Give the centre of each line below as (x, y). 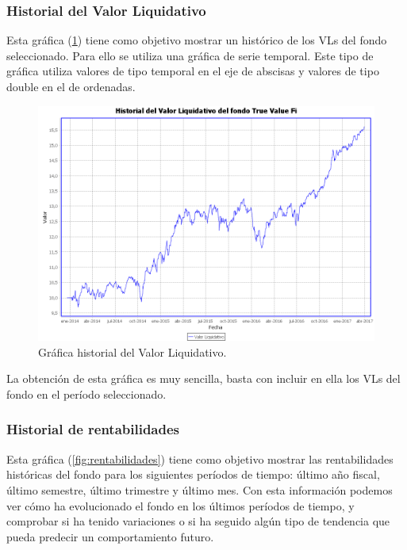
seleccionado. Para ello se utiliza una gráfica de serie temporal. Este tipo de (190, 55)
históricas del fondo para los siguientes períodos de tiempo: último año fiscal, (193, 474)
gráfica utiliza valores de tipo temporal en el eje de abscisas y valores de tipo (193, 71)
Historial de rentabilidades (93, 429)
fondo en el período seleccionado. (86, 393)
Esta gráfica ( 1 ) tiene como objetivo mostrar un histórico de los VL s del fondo (197, 40)
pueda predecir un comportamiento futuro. (110, 536)
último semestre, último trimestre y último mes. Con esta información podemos (200, 489)
